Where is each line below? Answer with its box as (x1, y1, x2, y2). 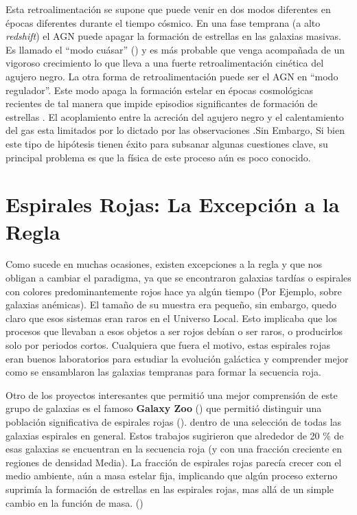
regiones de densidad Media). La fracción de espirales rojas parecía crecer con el (5, 455, 342, 469)
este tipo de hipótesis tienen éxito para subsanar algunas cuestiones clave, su (5, 136, 328, 150)
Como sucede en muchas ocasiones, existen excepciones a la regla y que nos (5, 257, 322, 271)
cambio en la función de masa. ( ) (5, 495, 143, 510)
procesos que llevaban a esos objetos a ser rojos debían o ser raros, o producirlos (5, 324, 343, 339)
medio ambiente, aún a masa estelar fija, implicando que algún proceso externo (5, 468, 338, 483)
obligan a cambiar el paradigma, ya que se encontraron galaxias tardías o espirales (5, 271, 352, 285)
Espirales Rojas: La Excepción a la (5, 190, 340, 218)
